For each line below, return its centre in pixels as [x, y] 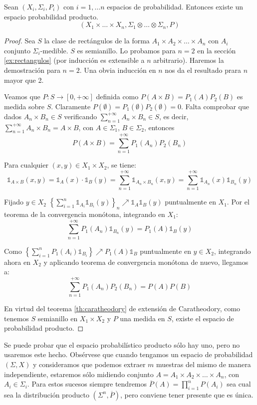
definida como [117, 97]
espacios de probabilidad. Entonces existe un [175, 6]
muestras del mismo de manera [204, 364]
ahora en [17, 262]
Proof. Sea [20, 41]
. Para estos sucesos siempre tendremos [87, 384]
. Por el [238, 202]
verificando [81, 116]
